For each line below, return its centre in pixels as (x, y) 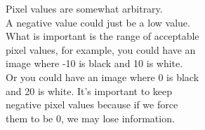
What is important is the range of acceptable (102, 36)
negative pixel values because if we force (92, 104)
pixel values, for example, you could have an (101, 49)
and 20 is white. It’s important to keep (89, 91)
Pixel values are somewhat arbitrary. (84, 8)
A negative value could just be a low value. (98, 22)
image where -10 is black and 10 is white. (94, 63)
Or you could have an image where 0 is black (102, 77)
